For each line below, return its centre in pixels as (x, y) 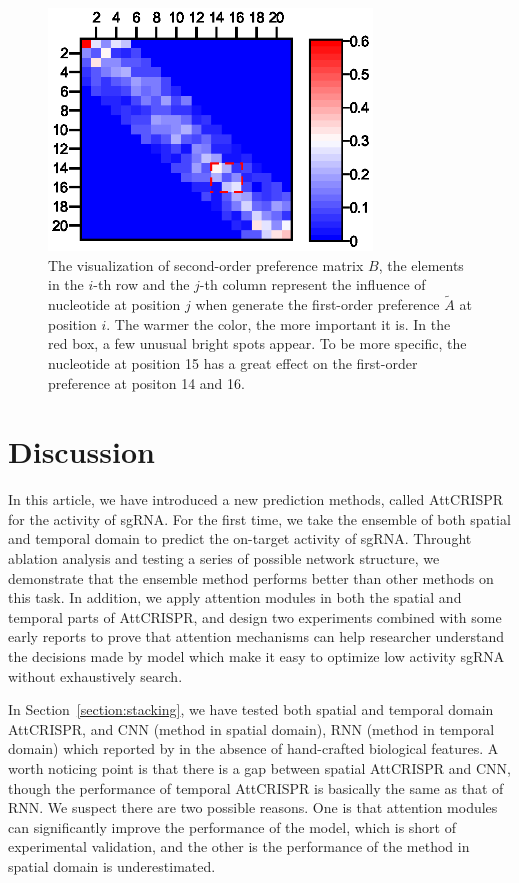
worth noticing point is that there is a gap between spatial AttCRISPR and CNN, (259, 767)
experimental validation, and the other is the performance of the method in (239, 846)
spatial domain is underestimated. (112, 865)
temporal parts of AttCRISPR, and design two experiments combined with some (255, 616)
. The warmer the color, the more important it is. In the (278, 323)
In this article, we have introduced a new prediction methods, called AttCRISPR (256, 499)
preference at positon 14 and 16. (146, 382)
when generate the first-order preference (317, 304)
